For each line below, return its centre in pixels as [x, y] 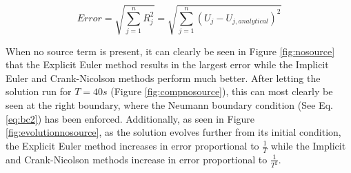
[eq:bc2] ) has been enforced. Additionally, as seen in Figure [130, 118]
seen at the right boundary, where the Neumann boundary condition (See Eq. [169, 104]
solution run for [39, 91]
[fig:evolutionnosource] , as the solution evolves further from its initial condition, [173, 132]
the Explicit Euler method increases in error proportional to [132, 145]
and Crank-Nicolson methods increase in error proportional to [137, 159]
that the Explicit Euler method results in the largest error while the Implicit [167, 64]
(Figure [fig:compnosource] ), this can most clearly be [222, 91]
